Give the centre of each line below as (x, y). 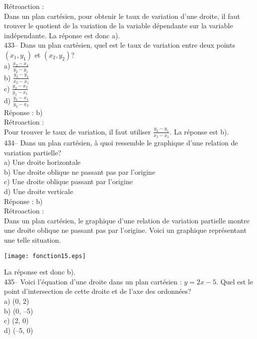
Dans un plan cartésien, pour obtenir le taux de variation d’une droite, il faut (122, 16)
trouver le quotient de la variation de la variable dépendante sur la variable (119, 26)
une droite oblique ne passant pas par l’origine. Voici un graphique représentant (125, 230)
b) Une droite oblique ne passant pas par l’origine (80, 171)
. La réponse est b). (199, 131)
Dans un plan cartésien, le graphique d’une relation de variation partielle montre (127, 220)
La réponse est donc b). (40, 272)
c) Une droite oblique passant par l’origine (68, 181)
